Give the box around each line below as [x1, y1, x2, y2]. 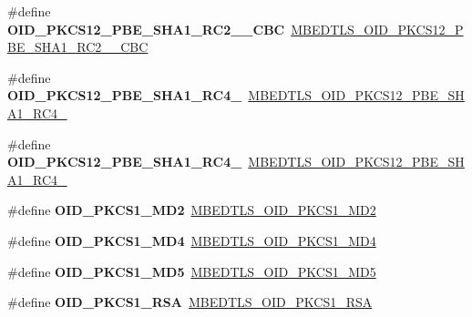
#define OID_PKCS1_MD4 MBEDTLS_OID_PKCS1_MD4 [7, 230, 376, 250]
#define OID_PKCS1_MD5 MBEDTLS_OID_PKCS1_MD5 [7, 261, 376, 281]
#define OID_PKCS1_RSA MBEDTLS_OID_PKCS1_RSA [7, 292, 373, 312]
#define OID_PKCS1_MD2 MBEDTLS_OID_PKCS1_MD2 [7, 200, 376, 220]
